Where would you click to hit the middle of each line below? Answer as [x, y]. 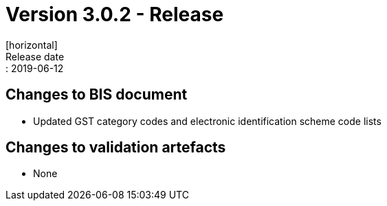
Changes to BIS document [97, 95]
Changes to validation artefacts [116, 148]
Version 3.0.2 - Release [115, 14]
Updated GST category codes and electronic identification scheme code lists [207, 121]
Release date [35, 56]
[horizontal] [32, 45]
